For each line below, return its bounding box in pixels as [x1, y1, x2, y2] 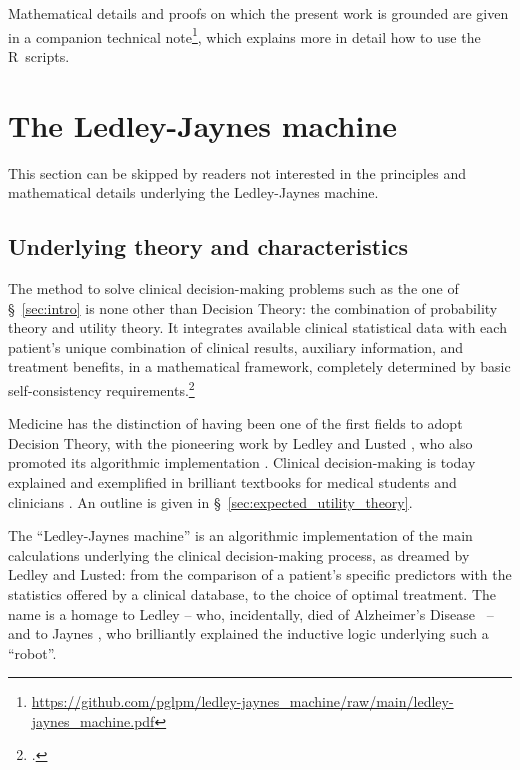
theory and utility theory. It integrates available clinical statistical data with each [8, 317, 507, 338]
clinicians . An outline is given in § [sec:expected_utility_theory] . [8, 491, 413, 512]
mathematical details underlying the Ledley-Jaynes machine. [8, 182, 379, 203]
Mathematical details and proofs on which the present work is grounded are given [8, 3, 509, 23]
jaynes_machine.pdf [31, 710, 155, 731]
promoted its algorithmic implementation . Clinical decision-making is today [8, 452, 476, 473]
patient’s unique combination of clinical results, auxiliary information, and [8, 336, 464, 357]
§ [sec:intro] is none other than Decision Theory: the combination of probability [8, 297, 498, 318]
